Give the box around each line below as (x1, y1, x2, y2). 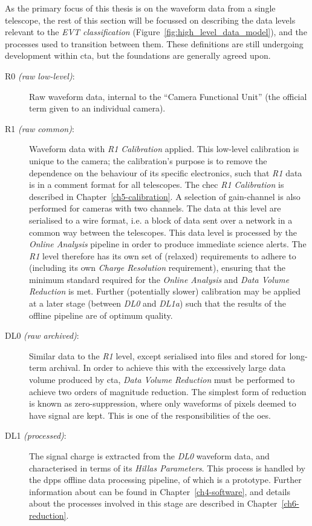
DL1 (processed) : (5, 429, 67, 442)
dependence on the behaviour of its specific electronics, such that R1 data (29, 166, 302, 179)
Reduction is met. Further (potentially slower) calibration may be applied (29, 285, 301, 298)
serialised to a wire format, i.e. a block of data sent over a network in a (29, 213, 293, 226)
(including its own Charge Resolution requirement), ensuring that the (29, 261, 285, 274)
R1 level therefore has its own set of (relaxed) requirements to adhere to (29, 249, 296, 262)
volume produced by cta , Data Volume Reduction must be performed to (29, 373, 295, 386)
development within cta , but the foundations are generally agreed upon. (5, 49, 271, 62)
